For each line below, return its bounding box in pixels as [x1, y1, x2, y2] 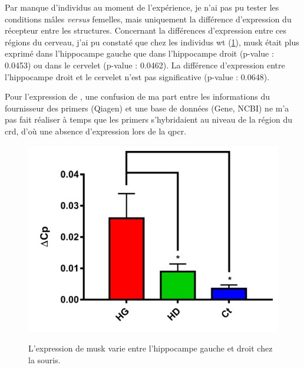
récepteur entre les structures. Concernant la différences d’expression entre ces [5, 24, 286, 37]
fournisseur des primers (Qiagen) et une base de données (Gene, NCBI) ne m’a [5, 101, 289, 114]
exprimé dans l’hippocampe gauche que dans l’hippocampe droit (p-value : [5, 47, 274, 60]
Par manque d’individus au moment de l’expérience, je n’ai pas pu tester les [5, 1, 279, 13]
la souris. [28, 354, 61, 366]
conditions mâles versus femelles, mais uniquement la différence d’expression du [5, 12, 292, 25]
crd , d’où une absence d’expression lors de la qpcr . [5, 124, 187, 137]
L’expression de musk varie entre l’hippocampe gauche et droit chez [28, 342, 273, 354]
